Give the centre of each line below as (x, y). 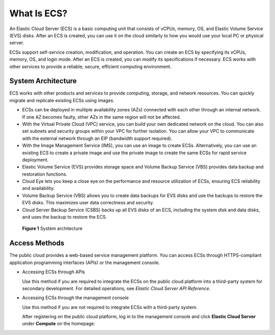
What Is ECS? (38, 13)
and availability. (38, 188)
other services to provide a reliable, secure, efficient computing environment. (90, 66)
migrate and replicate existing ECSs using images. (62, 100)
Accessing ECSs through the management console (76, 298)
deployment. (35, 160)
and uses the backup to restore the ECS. (64, 217)
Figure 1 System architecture (52, 229)
